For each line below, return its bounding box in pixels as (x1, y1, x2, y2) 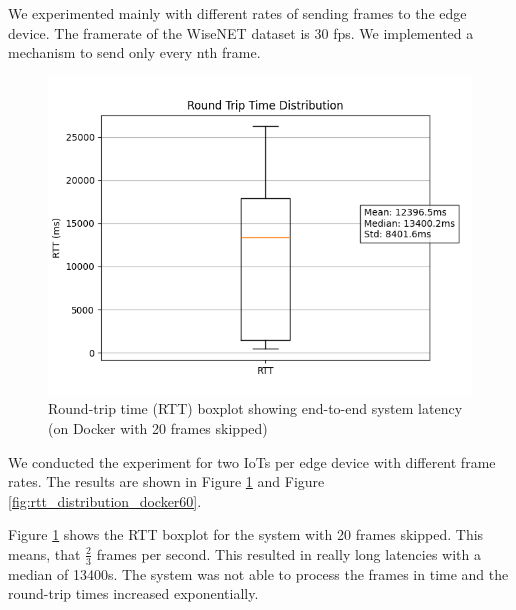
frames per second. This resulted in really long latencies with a (96, 543, 482, 564)
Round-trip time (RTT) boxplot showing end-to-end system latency (48, 398, 463, 419)
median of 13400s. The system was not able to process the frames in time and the (8, 563, 509, 584)
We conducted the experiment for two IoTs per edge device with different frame (8, 451, 496, 472)
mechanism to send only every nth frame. (8, 42, 261, 63)
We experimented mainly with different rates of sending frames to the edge (8, 3, 467, 23)
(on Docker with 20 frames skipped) (48, 417, 268, 438)
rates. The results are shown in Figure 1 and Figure (8, 471, 325, 492)
